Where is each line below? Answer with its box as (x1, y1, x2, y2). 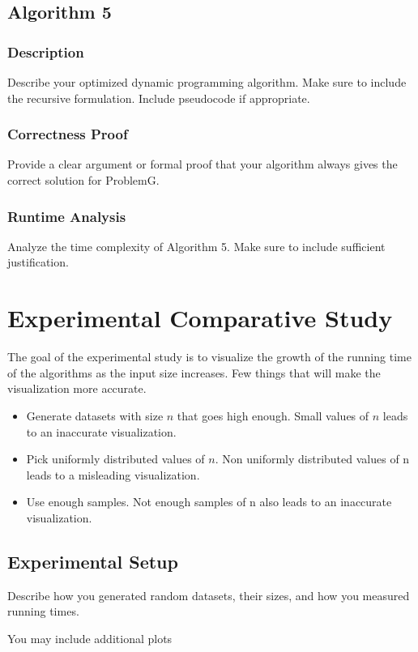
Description (7, 41, 84, 62)
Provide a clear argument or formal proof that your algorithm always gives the (7, 156, 398, 173)
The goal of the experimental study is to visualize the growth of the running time (7, 348, 412, 365)
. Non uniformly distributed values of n (215, 450, 410, 467)
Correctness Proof (7, 124, 128, 144)
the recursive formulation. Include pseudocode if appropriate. (7, 89, 310, 106)
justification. (7, 254, 69, 271)
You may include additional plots (7, 629, 173, 646)
